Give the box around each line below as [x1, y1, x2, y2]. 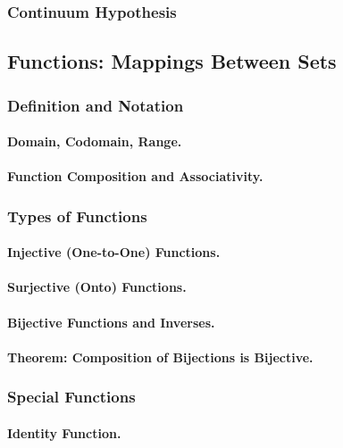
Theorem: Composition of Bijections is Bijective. [7, 347, 314, 366]
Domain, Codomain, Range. [7, 132, 182, 151]
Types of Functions [7, 204, 147, 227]
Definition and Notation [7, 94, 184, 116]
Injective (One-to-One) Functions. [7, 243, 221, 261]
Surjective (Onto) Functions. [7, 278, 187, 296]
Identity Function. [7, 423, 121, 442]
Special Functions [7, 386, 136, 408]
